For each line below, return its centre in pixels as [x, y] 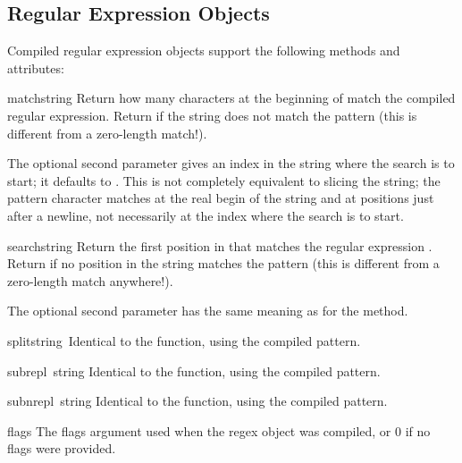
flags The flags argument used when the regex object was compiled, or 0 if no [219, 430]
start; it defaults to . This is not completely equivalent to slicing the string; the [224, 180]
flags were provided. [62, 448]
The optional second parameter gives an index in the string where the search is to [231, 163]
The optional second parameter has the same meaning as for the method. [208, 311]
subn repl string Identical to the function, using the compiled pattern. [197, 401]
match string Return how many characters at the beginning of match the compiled [231, 98]
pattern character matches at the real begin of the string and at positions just [221, 198]
